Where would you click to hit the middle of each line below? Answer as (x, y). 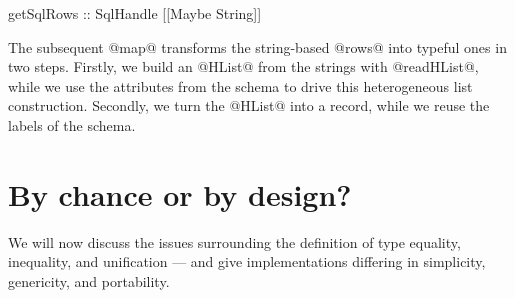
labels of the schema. (72, 124)
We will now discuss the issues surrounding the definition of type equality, (234, 241)
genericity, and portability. (89, 280)
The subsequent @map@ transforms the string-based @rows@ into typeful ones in (257, 46)
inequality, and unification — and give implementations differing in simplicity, (247, 261)
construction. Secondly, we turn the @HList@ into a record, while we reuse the (249, 105)
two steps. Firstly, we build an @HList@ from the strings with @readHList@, (243, 66)
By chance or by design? (180, 193)
